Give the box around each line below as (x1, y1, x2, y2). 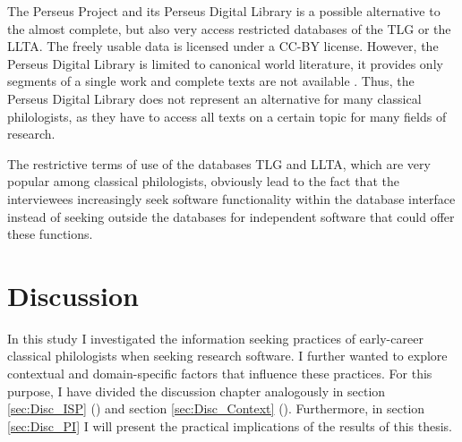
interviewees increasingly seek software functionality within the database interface (7, 189, 456, 208)
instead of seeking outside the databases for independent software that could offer (7, 207, 455, 225)
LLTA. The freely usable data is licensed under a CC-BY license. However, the (7, 37, 439, 55)
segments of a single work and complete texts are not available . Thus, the (7, 72, 415, 90)
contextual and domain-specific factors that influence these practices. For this (7, 364, 432, 383)
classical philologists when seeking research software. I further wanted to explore (7, 346, 448, 365)
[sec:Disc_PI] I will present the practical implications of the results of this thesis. (7, 416, 453, 435)
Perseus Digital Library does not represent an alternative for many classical (7, 89, 422, 107)
